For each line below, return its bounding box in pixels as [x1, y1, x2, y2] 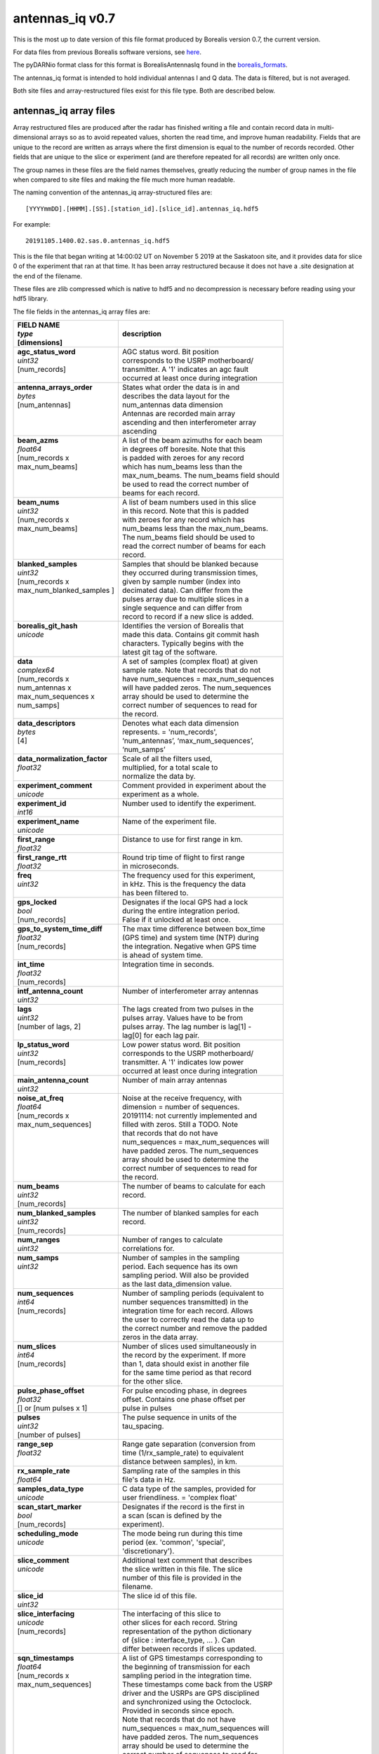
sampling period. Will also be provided [121, 1271, 249, 1280]
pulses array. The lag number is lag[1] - [121, 1022, 252, 1031]
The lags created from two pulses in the [121, 1004, 254, 1014]
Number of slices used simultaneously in [121, 1341, 257, 1351]
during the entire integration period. [121, 906, 240, 916]
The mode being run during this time [121, 1529, 243, 1539]
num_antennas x [17, 683, 72, 692]
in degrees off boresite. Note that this [121, 444, 246, 454]
